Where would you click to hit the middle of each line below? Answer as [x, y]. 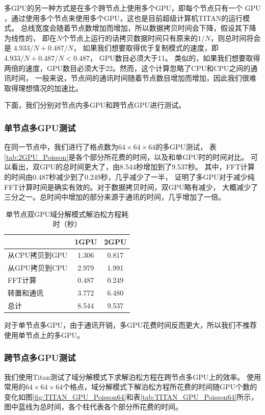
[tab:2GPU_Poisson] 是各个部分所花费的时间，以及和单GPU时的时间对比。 [126, 156]
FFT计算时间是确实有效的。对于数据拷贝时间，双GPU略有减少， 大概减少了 [131, 187]
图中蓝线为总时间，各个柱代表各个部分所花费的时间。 [93, 407]
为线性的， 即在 [30, 38]
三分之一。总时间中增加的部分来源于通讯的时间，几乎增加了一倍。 [115, 197]
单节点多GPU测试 [40, 127]
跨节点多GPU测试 [40, 358]
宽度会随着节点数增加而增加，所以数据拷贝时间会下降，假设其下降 [145, 28]
